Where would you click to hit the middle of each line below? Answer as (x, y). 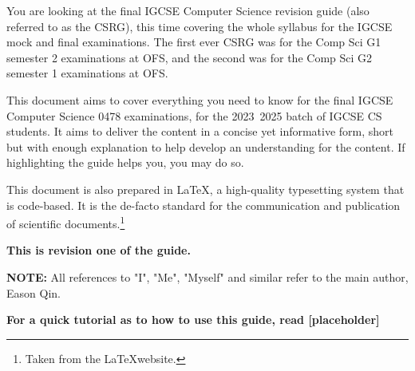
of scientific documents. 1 (66, 222)
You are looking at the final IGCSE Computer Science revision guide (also (188, 10)
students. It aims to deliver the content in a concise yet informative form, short (200, 131)
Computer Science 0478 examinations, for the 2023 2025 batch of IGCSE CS (194, 115)
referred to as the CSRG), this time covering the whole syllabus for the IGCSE (200, 26)
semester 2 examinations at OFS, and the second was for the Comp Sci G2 (190, 57)
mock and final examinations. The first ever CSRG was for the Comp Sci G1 (194, 42)
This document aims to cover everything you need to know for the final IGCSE (200, 99)
